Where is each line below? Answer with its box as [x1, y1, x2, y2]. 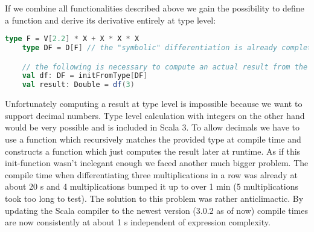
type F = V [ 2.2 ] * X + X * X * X [5, 34, 139, 43]
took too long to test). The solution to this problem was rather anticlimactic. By [5, 192, 304, 204]
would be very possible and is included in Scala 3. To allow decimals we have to [5, 121, 300, 134]
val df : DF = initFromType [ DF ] [22, 71, 148, 80]
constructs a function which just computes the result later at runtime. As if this [5, 144, 301, 157]
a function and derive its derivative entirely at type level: [5, 13, 216, 26]
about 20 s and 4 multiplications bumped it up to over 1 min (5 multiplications [5, 180, 299, 193]
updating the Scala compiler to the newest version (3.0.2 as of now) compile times [5, 204, 309, 216]
